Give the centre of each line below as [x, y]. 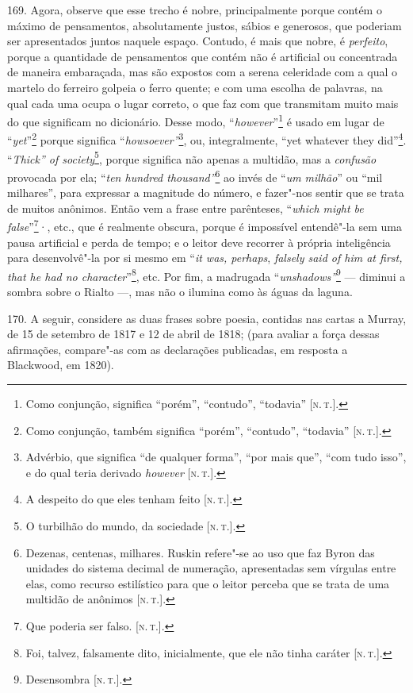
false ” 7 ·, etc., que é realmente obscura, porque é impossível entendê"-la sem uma [205, 225]
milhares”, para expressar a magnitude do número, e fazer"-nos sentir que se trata [206, 192]
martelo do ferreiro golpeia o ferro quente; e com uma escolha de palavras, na [195, 87]
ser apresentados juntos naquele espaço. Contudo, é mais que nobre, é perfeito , [198, 41]
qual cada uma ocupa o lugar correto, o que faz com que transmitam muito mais [203, 103]
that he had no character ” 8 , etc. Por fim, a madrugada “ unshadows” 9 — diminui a [206, 275]
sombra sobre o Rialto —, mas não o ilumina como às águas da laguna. [180, 292]
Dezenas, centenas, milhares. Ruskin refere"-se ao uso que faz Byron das [200, 552]
